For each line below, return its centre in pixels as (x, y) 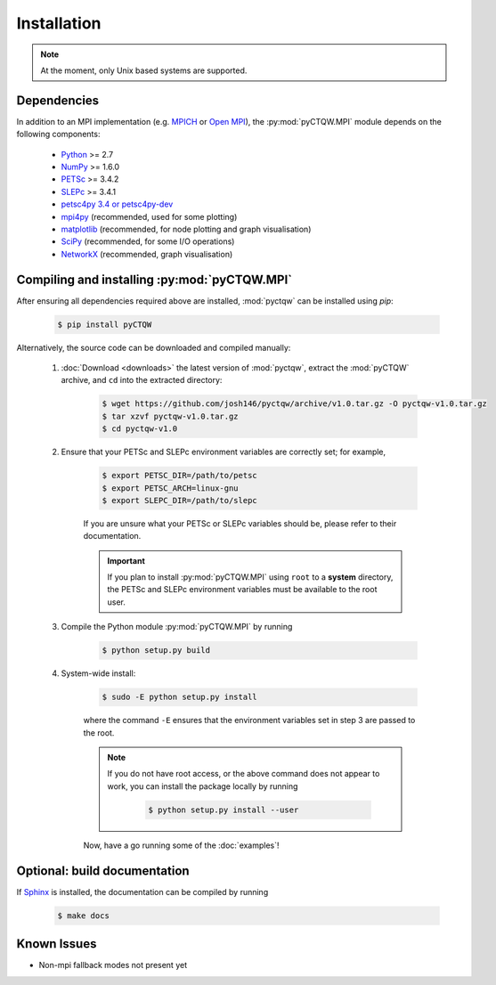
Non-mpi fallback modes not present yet (113, 965)
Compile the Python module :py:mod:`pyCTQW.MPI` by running (177, 627)
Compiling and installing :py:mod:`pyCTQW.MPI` (154, 279)
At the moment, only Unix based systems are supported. (144, 70)
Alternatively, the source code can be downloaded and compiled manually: (154, 347)
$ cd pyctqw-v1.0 (140, 429)
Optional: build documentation (103, 871)
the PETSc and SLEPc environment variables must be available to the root (242, 590)
